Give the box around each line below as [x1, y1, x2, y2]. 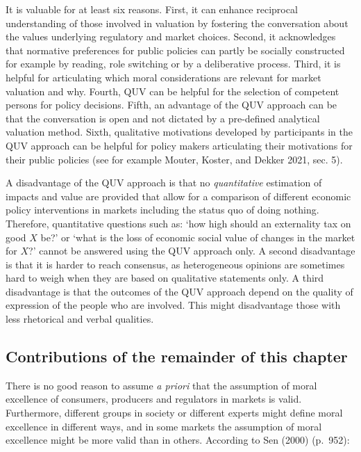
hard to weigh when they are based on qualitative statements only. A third [6, 271, 324, 285]
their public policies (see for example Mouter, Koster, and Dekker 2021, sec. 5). [6, 152, 343, 166]
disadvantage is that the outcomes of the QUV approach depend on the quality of [6, 284, 353, 298]
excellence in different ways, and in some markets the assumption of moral [6, 419, 322, 433]
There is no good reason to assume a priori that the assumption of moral [6, 378, 317, 392]
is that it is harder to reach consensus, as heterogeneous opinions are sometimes [6, 257, 345, 271]
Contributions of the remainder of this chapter [6, 346, 348, 367]
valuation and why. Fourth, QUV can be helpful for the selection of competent [6, 83, 339, 98]
